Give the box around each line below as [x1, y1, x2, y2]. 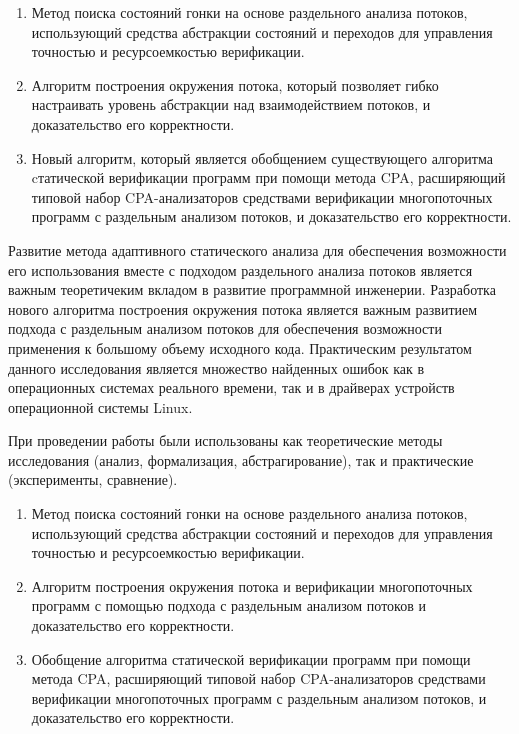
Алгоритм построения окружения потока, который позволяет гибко [31, 74, 439, 95]
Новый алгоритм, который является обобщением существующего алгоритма [31, 147, 493, 168]
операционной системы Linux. [8, 396, 193, 417]
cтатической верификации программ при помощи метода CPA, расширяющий [31, 167, 506, 188]
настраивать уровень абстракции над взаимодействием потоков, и [31, 94, 431, 115]
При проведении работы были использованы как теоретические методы [8, 430, 443, 451]
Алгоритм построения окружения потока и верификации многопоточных [31, 575, 473, 596]
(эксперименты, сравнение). [8, 469, 178, 490]
